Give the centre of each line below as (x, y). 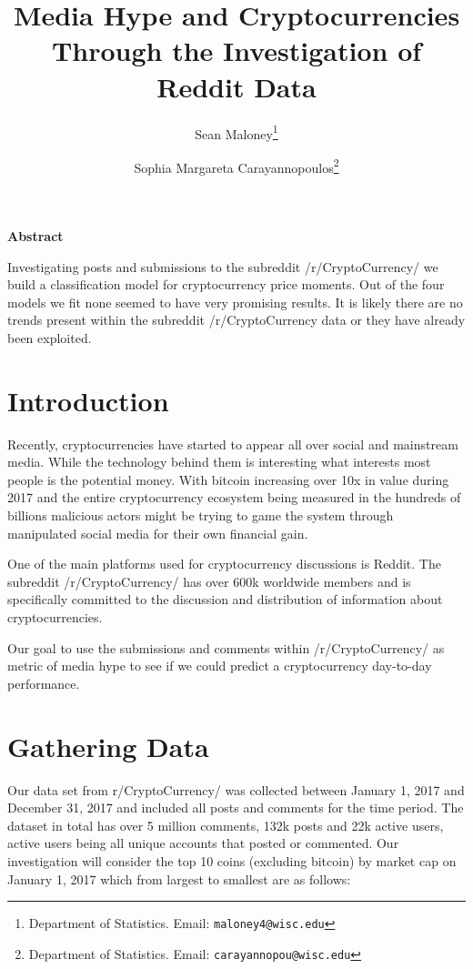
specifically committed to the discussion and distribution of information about (225, 599)
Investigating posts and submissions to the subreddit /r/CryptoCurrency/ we (223, 266)
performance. (44, 683)
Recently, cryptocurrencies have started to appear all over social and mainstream (233, 444)
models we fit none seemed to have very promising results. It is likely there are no (235, 302)
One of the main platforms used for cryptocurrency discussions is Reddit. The (224, 564)
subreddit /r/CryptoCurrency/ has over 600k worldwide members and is (209, 581)
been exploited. (50, 337)
